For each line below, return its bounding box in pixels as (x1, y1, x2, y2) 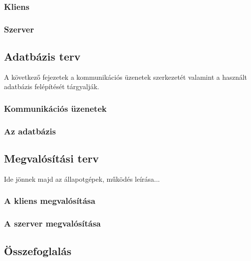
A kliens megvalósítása (4, 195, 95, 207)
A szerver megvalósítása (4, 217, 101, 229)
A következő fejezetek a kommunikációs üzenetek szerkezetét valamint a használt (4, 71, 248, 82)
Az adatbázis (4, 125, 56, 137)
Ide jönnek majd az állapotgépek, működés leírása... (4, 173, 160, 184)
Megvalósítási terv (4, 151, 99, 166)
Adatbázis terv (4, 49, 81, 64)
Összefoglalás (4, 243, 71, 258)
